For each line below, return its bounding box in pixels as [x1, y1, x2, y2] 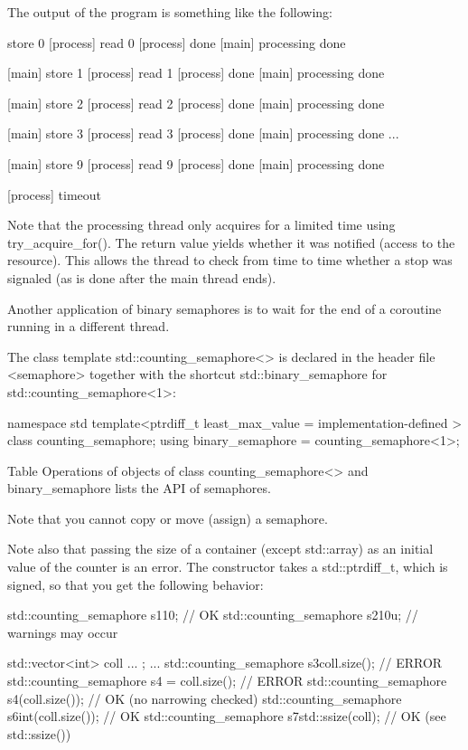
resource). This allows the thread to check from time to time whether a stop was [7, 251, 453, 270]
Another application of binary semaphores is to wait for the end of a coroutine [7, 299, 442, 318]
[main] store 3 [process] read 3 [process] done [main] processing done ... [7, 124, 399, 143]
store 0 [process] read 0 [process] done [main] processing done [7, 33, 346, 52]
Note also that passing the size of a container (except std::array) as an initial [7, 539, 434, 558]
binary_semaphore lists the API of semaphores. [7, 479, 271, 498]
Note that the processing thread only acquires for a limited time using [7, 215, 396, 234]
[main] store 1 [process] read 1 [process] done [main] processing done [7, 63, 385, 82]
